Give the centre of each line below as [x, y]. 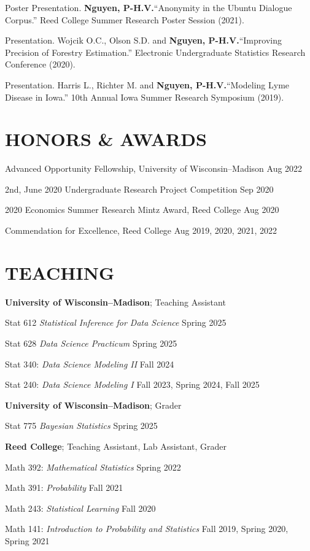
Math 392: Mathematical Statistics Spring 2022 [93, 467]
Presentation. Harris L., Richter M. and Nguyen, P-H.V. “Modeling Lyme [147, 84]
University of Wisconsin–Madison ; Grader [93, 405]
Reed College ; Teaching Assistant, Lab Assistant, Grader [116, 446]
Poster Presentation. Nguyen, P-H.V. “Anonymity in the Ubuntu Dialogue [149, 7]
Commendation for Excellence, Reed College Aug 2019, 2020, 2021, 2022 [141, 230]
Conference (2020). [40, 64]
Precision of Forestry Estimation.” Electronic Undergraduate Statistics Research [155, 52]
